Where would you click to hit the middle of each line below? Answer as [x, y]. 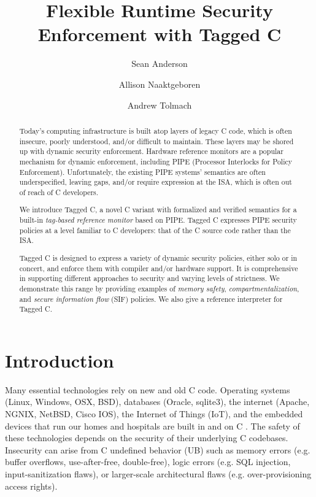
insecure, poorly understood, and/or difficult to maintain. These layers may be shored [156, 141]
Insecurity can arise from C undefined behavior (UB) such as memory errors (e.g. [158, 449]
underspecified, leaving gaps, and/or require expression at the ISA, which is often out [156, 182]
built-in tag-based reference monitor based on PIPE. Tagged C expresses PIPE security [158, 220]
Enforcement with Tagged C [160, 34]
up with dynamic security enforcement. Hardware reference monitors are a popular [151, 151]
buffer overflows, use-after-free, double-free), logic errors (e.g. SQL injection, [148, 462]
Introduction [60, 360]
